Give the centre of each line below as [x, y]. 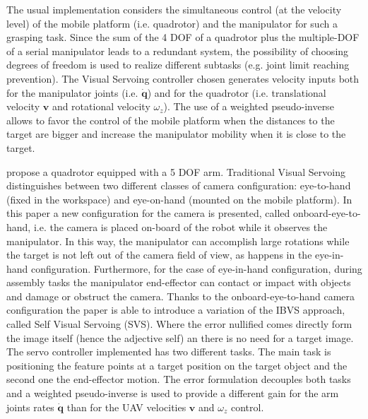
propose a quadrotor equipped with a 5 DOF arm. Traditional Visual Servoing [176, 171]
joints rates [30, 407]
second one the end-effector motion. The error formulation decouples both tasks [179, 379]
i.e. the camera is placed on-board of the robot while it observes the [180, 226]
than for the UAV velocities [126, 407]
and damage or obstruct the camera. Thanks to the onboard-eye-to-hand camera [181, 296]
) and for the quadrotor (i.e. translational [237, 92]
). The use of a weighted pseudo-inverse [249, 106]
